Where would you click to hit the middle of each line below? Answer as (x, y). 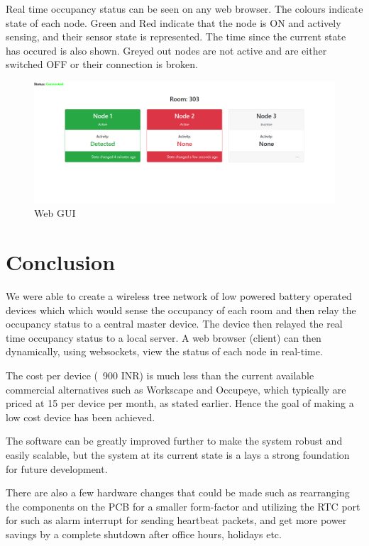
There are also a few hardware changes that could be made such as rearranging (178, 492)
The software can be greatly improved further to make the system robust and (174, 441)
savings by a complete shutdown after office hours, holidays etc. (144, 534)
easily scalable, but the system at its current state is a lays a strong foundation (178, 455)
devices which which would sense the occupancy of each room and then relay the (181, 310)
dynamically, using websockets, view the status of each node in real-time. (164, 351)
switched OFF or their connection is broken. (102, 64)
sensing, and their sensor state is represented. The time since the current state (176, 37)
